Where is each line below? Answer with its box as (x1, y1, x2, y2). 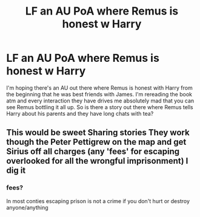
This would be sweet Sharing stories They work (6, 127, 190, 138)
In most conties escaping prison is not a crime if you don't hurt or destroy (6, 197, 190, 204)
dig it (6, 165, 26, 176)
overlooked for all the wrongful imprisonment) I (6, 156, 188, 166)
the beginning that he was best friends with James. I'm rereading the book (6, 90, 193, 98)
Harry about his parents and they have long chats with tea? (6, 110, 154, 117)
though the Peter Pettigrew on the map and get (6, 137, 187, 147)
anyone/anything (6, 204, 48, 211)
